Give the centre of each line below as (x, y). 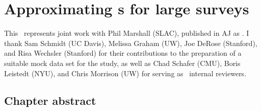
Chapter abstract (50, 101)
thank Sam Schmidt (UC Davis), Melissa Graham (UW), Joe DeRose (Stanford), (131, 43)
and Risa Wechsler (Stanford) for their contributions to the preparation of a (123, 53)
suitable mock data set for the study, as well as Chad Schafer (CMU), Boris (122, 63)
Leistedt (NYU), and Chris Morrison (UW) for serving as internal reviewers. (125, 73)
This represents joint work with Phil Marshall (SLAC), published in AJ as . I (127, 33)
